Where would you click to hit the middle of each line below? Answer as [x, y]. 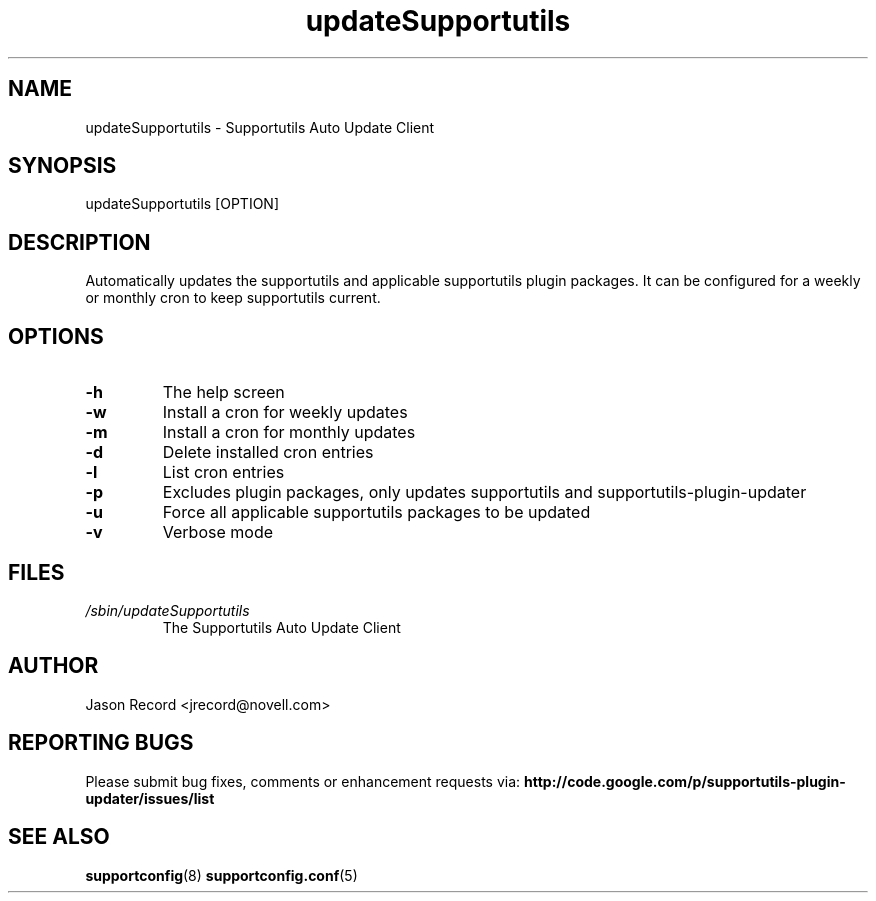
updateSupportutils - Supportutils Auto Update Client [260, 127]
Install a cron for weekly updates [285, 412]
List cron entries [223, 472]
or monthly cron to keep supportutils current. [233, 298]
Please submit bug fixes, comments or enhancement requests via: [303, 781]
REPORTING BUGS [101, 743]
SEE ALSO [59, 837]
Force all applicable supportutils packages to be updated [376, 512]
